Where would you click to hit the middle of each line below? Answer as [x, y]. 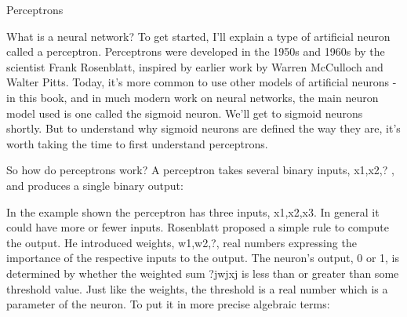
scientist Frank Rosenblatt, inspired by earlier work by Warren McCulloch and [195, 66]
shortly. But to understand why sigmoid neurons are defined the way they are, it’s [203, 128]
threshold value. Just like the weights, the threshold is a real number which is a [197, 288]
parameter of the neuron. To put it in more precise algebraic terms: [168, 304]
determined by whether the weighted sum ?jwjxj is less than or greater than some [203, 273]
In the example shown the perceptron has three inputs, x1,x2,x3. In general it [193, 211]
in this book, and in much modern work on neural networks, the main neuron [193, 97]
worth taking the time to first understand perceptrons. [137, 143]
